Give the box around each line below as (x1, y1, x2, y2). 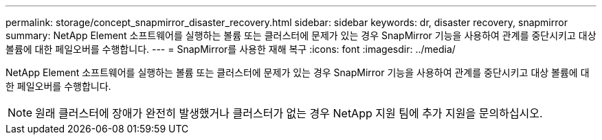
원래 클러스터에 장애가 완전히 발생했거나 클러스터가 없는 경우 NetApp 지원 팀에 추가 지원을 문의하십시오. (35, 106, 543, 120)
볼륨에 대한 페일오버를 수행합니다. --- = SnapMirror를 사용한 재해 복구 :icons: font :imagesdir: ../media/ (5, 43, 456, 55)
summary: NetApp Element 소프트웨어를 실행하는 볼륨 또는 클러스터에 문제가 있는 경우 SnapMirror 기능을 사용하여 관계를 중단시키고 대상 (5, 30, 597, 41)
